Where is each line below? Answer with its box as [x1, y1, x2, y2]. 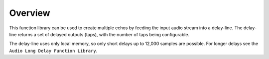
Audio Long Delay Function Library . [9, 48, 98, 54]
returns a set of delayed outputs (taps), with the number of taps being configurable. [17, 31, 189, 37]
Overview [9, 7, 50, 18]
